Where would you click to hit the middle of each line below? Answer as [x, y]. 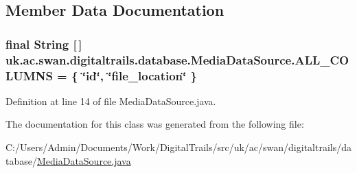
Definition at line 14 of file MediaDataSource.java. [111, 101]
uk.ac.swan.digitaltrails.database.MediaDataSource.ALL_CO [177, 59]
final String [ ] [44, 44]
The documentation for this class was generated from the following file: [155, 124]
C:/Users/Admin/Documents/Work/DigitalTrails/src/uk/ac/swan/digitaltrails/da [178, 147]
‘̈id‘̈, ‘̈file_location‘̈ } [139, 75]
